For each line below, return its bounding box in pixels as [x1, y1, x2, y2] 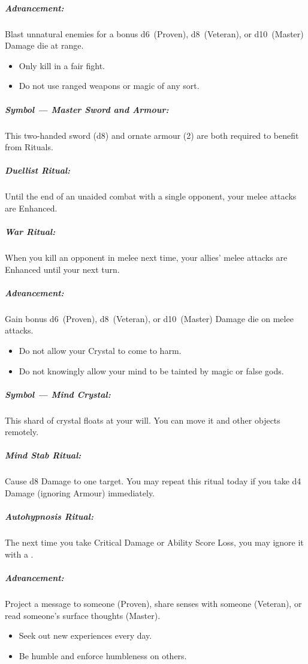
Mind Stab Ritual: [5, 449, 81, 461]
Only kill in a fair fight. [19, 59, 105, 72]
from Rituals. [5, 141, 53, 153]
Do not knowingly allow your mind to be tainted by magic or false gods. [19, 364, 284, 377]
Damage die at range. [5, 39, 84, 52]
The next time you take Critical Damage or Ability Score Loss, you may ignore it [5, 536, 304, 549]
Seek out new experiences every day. [19, 629, 152, 642]
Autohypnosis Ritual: [5, 510, 93, 523]
